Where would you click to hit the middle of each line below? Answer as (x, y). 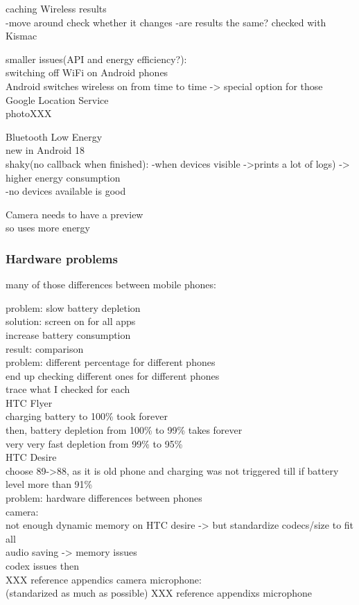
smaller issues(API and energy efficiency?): (96, 59)
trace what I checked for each (68, 389)
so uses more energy (48, 228)
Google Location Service (57, 99)
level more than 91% (49, 484)
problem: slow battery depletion (73, 307)
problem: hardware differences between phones (104, 498)
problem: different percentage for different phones (111, 362)
